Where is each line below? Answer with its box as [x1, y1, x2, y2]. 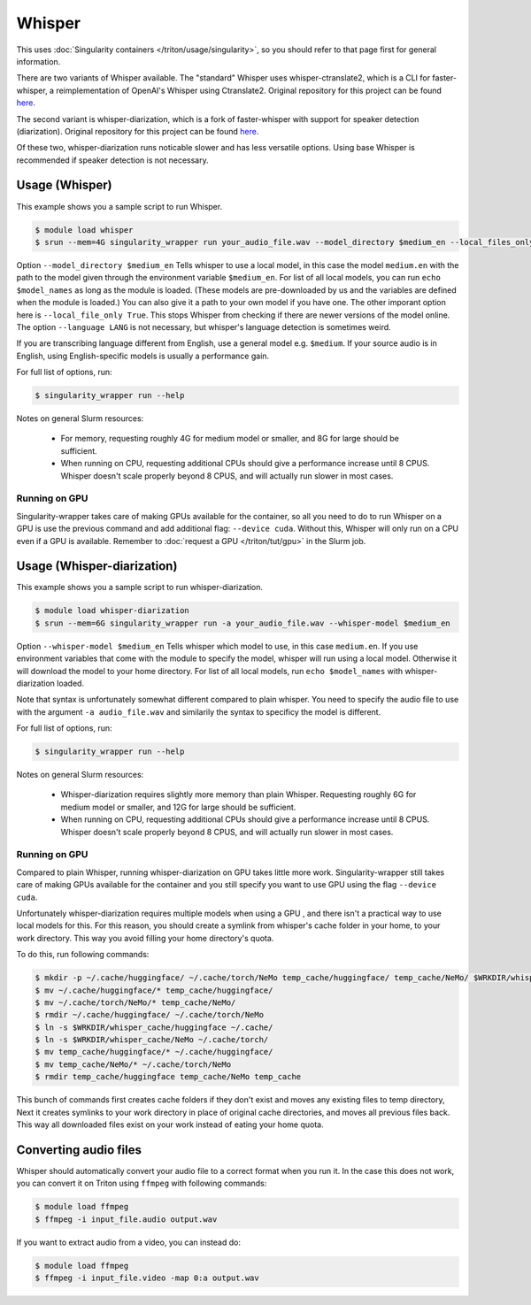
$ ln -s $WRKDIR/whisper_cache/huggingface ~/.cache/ [35, 1022, 273, 1032]
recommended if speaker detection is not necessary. [16, 155, 209, 165]
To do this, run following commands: [16, 949, 150, 960]
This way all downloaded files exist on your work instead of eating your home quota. [16, 1119, 324, 1130]
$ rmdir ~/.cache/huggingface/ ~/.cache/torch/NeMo [35, 1009, 265, 1020]
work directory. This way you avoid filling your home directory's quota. [16, 933, 274, 943]
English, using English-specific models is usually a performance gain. [16, 350, 270, 361]
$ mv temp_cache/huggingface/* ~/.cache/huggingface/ [35, 1047, 273, 1057]
